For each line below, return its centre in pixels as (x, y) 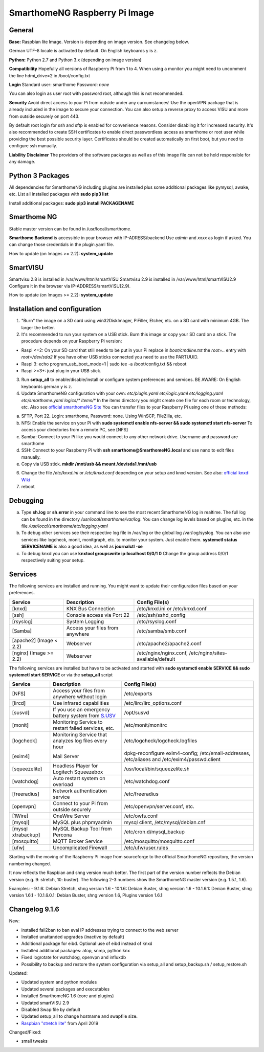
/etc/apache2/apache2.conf (169, 643)
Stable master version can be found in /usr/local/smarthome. (70, 229)
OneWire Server (71, 816)
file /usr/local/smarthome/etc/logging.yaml (65, 526)
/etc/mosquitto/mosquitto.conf (159, 841)
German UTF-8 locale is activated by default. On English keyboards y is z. (83, 51)
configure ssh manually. (33, 146)
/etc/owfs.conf (141, 816)
